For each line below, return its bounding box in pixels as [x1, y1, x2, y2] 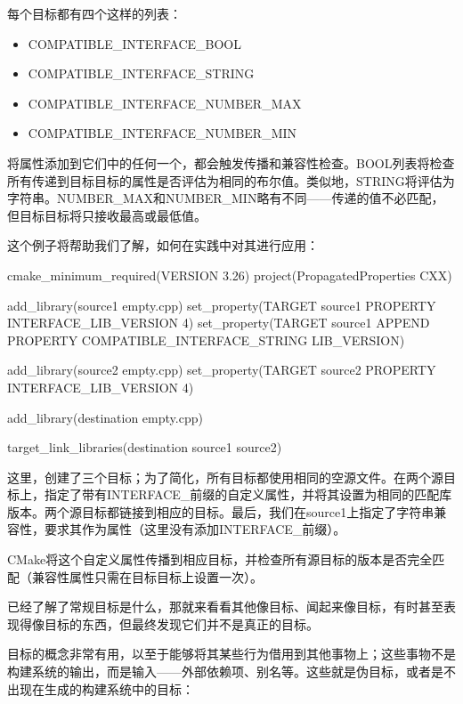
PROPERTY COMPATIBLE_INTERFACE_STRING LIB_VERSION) [7, 330, 405, 349]
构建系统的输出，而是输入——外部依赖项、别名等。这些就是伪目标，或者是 [7, 662, 443, 681]
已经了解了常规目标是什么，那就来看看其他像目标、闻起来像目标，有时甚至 [7, 597, 443, 616]
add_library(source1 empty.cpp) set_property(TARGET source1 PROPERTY [7, 295, 436, 314]
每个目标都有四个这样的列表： [7, 4, 182, 22]
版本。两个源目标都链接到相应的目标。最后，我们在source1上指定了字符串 [7, 502, 435, 521]
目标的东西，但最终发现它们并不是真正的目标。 [44, 614, 319, 633]
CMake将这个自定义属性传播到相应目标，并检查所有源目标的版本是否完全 [7, 550, 433, 569]
